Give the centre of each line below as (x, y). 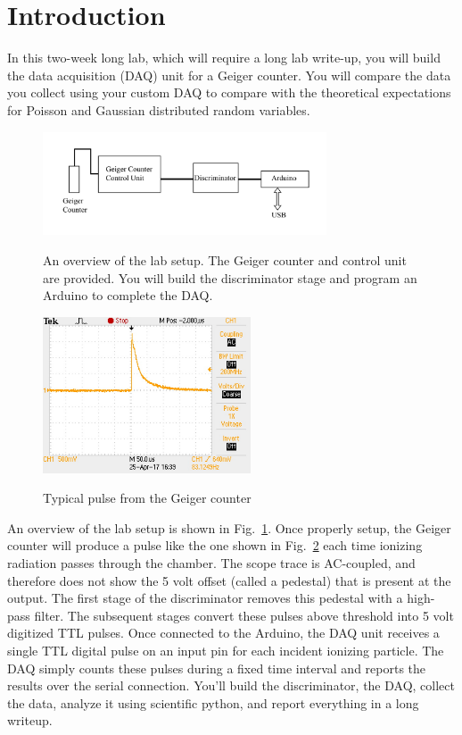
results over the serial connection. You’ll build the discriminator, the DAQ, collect (231, 685)
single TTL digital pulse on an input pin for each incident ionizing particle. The (226, 650)
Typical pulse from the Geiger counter (147, 498)
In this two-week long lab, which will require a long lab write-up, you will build (224, 58)
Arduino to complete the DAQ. (128, 295)
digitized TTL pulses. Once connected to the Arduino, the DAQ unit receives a (223, 633)
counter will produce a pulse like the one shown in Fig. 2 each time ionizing (215, 545)
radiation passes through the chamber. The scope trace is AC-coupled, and (211, 562)
